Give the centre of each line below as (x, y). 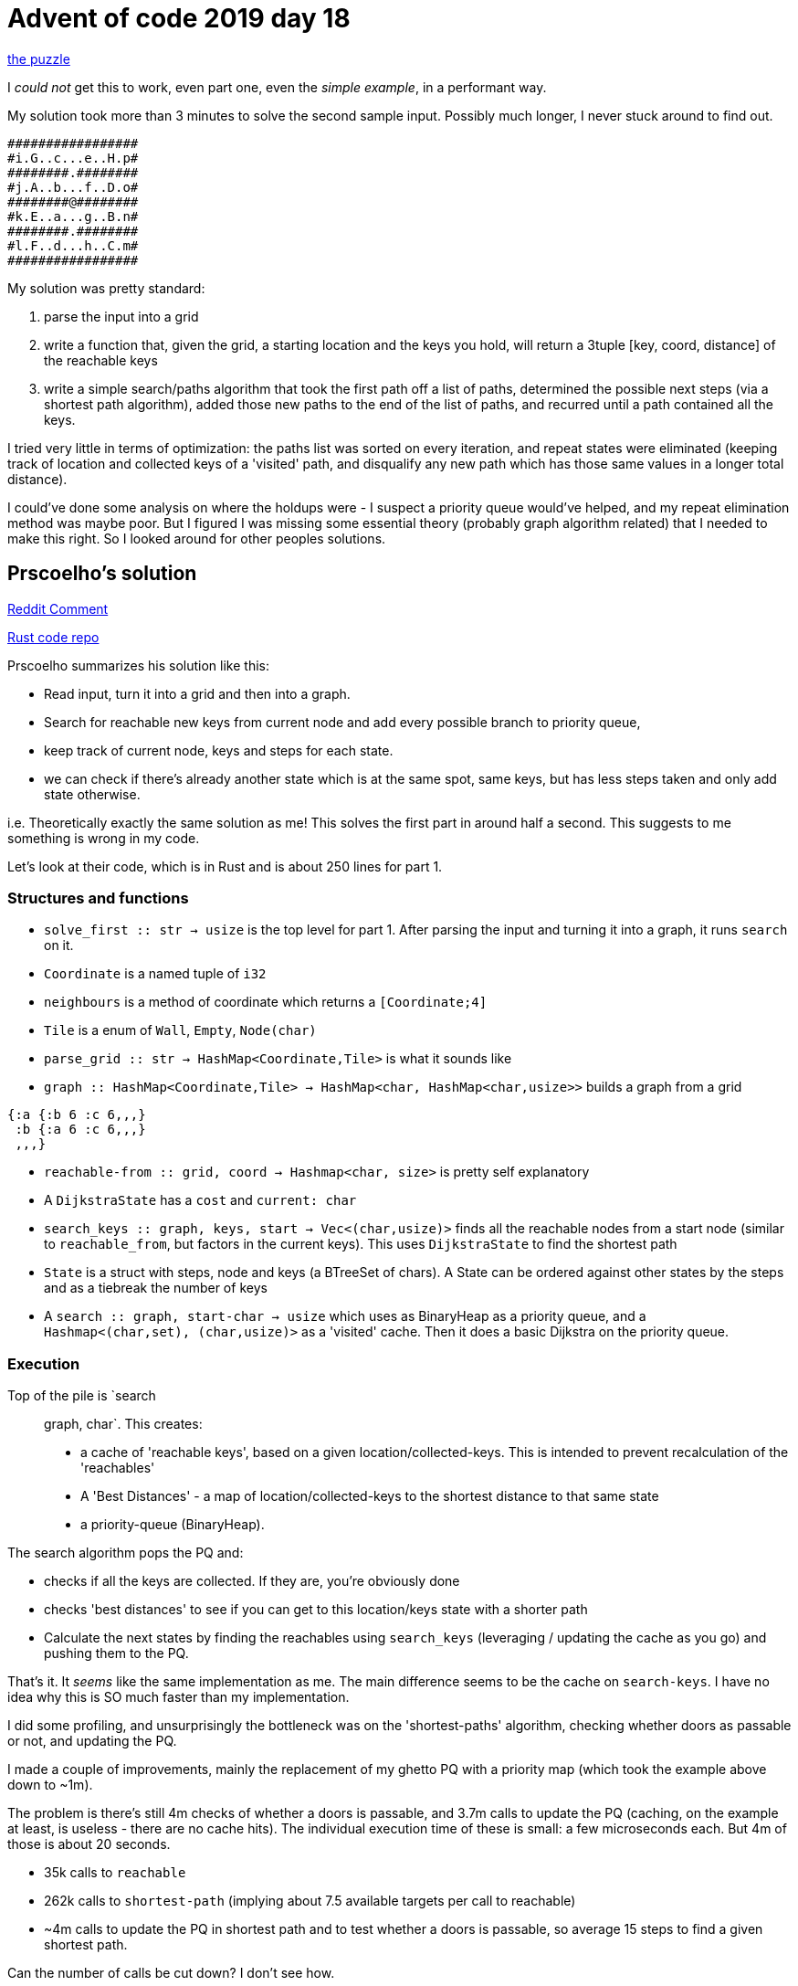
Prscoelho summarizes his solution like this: (138, 665)
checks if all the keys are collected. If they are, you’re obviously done (252, 1581)
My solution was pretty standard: (106, 288)
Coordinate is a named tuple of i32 (155, 974)
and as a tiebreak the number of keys (156, 1288)
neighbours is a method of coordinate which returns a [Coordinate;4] (266, 1002)
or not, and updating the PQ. (92, 1741)
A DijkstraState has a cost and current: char (200, 1200)
